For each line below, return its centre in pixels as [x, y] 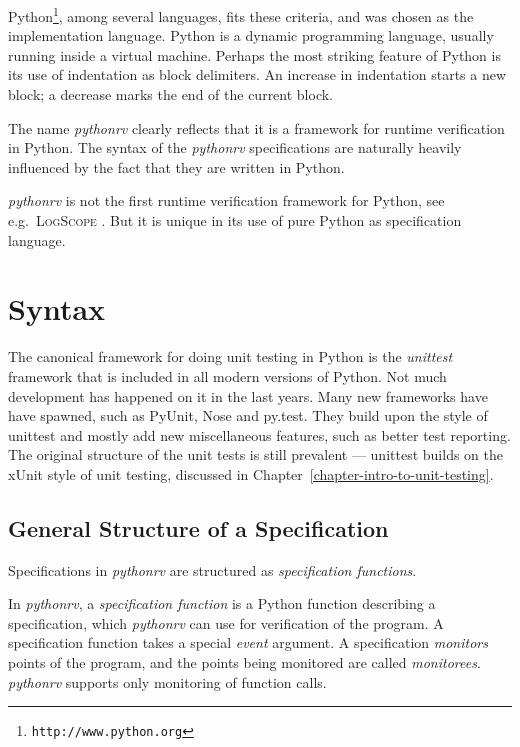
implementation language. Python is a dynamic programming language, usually [251, 35]
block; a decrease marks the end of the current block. [171, 94]
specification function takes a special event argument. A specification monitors [248, 642]
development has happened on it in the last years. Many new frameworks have [248, 395]
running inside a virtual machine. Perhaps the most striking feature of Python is [254, 54]
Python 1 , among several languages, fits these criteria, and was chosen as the [241, 14]
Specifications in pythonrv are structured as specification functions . [212, 569]
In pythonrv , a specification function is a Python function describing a [222, 603]
